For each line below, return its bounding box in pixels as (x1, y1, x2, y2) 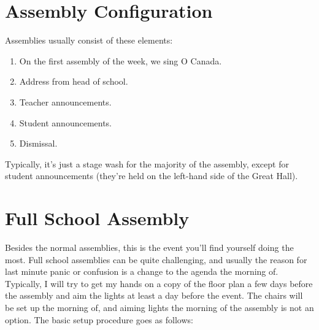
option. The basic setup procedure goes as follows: (5, 313, 193, 326)
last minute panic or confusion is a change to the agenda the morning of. (5, 265, 279, 278)
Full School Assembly (5, 205, 190, 231)
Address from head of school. (19, 75, 128, 88)
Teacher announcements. (19, 95, 112, 108)
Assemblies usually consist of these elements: (5, 34, 173, 47)
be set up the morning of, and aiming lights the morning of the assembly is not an (5, 301, 314, 313)
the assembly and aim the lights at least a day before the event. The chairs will (5, 289, 303, 302)
